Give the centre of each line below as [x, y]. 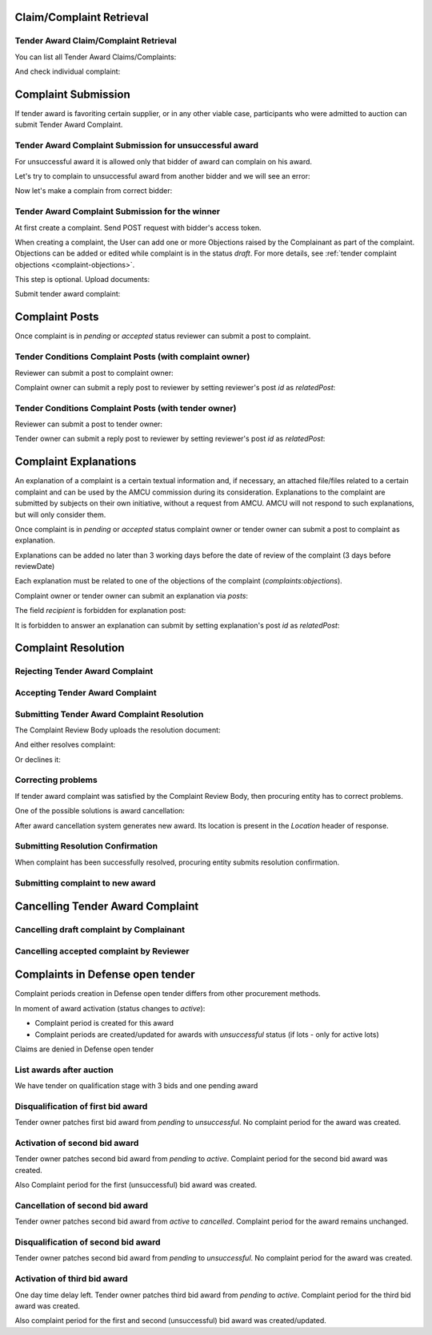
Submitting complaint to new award [85, 883]
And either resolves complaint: [65, 744]
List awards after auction [64, 1070]
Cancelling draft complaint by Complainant [100, 930]
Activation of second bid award [77, 1143]
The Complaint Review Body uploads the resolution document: [118, 730]
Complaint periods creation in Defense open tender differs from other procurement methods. [168, 994]
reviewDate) [35, 567]
